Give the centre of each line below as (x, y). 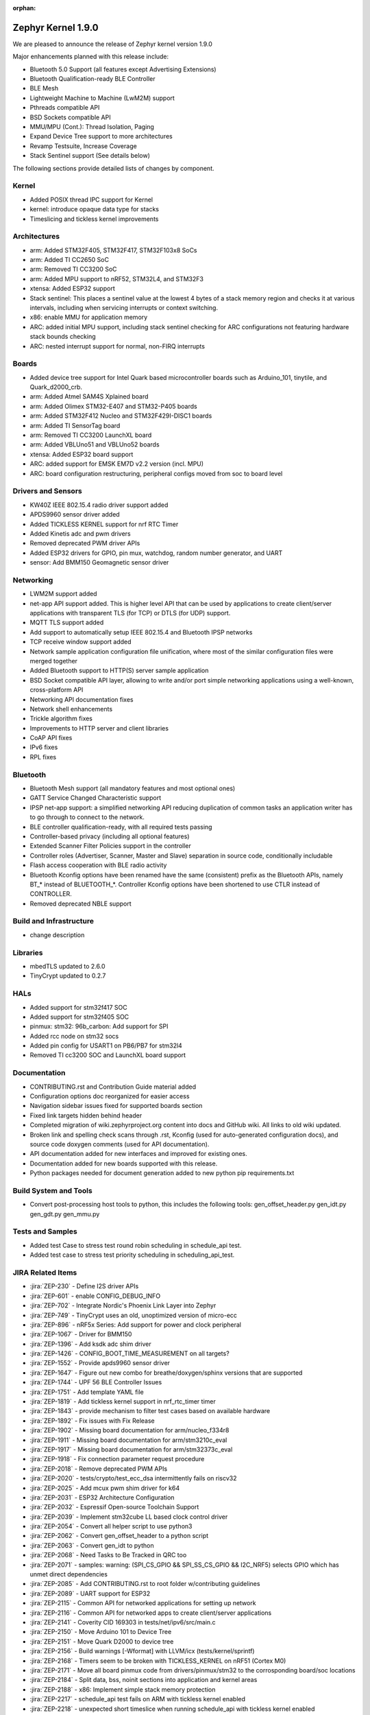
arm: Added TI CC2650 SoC (70, 260)
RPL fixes (43, 757)
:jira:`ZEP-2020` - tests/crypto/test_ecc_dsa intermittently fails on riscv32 (133, 1478)
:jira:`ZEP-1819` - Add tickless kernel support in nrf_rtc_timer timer (123, 1401)
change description (57, 935)
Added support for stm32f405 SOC (79, 1017)
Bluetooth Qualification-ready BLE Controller (92, 79)
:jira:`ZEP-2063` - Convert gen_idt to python (92, 1545)
